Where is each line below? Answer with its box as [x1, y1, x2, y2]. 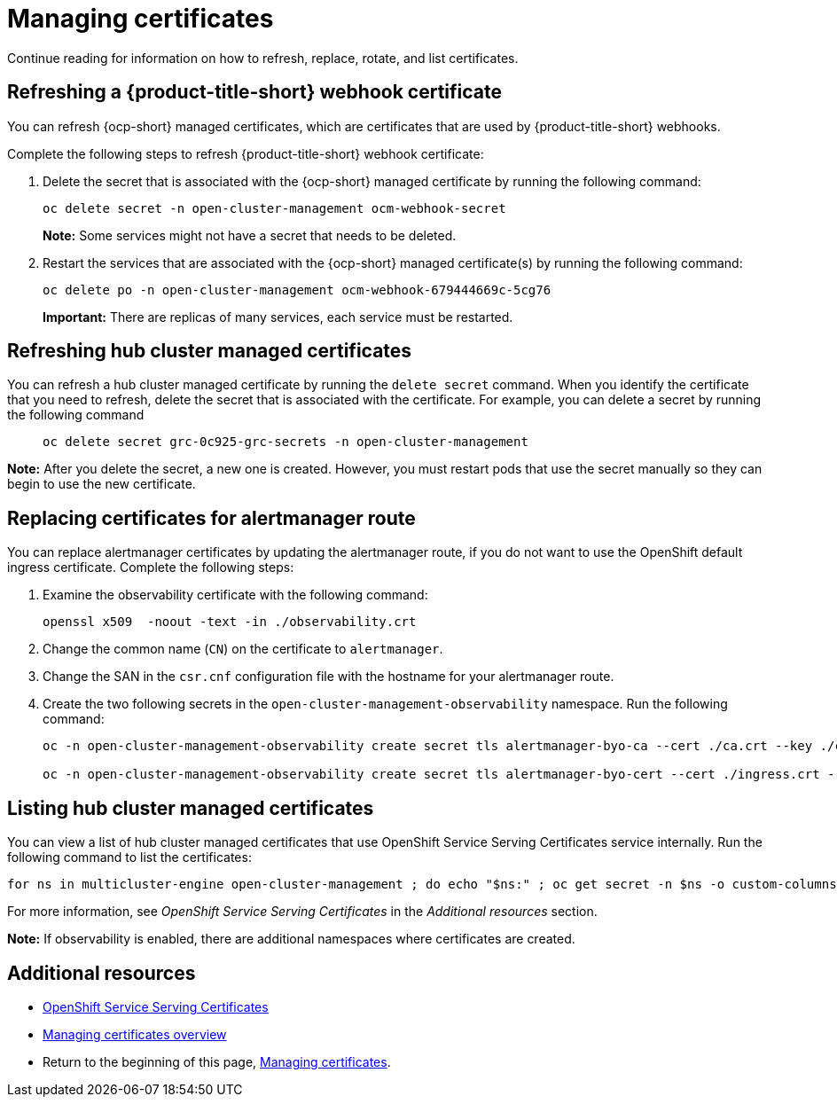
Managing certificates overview [43, 1026, 227, 1042]
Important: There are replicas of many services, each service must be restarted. [43, 309, 513, 325]
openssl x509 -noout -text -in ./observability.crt [43, 615, 417, 630]
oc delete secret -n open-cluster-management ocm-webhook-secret [43, 200, 506, 215]
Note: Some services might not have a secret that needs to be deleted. [43, 227, 457, 243]
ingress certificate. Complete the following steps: [7, 560, 294, 575]
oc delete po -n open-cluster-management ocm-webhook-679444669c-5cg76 [43, 282, 551, 297]
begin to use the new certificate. [7, 476, 196, 492]
